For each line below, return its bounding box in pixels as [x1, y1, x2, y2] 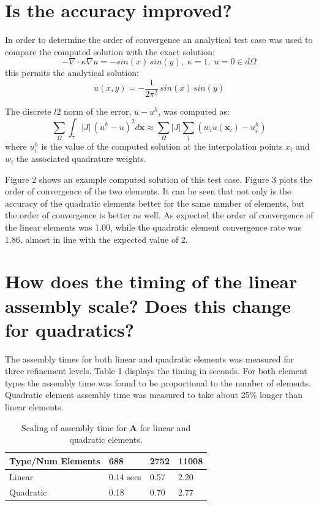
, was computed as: [158, 104, 230, 117]
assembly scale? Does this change [5, 293, 291, 318]
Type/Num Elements [9, 454, 100, 467]
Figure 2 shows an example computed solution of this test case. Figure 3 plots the [5, 172, 312, 185]
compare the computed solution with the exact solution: [5, 45, 215, 58]
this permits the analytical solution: [5, 66, 139, 79]
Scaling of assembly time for [21, 421, 127, 434]
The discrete [5, 104, 51, 117]
